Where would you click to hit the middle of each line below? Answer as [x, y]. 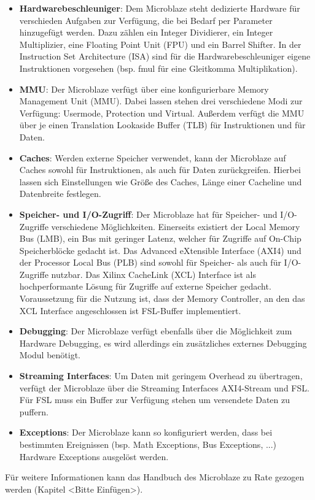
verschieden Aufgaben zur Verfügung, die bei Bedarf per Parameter [146, 20]
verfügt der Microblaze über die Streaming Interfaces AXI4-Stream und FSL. [164, 387]
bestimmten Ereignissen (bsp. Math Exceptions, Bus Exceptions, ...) [148, 444]
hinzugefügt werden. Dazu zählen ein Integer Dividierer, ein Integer [146, 32]
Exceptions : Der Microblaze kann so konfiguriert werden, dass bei [146, 432]
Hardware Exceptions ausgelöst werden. [94, 456]
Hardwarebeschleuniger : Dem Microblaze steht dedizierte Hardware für [160, 8]
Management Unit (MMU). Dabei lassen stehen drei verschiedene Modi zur [161, 101]
